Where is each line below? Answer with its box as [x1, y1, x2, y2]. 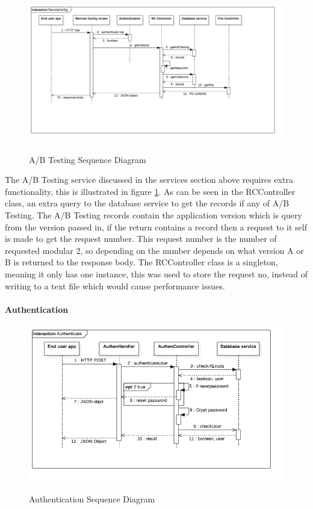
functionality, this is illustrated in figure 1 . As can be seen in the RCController [5, 185, 296, 197]
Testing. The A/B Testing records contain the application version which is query [5, 208, 302, 221]
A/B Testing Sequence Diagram [29, 153, 146, 165]
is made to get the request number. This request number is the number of [5, 232, 277, 245]
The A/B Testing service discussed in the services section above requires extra [5, 173, 293, 186]
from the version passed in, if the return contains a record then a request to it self [5, 220, 307, 233]
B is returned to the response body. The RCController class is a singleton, [5, 256, 278, 268]
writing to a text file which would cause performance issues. [5, 279, 225, 292]
